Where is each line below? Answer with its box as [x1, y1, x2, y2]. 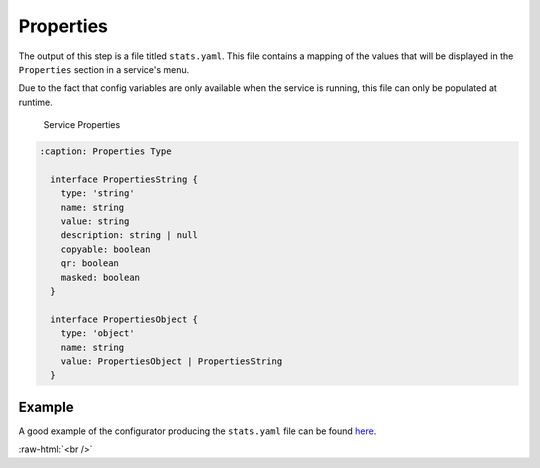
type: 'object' [60, 328, 135, 339]
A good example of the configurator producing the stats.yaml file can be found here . [18, 425, 377, 437]
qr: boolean [60, 258, 120, 269]
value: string [60, 216, 130, 227]
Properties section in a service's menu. [18, 63, 190, 75]
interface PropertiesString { [50, 173, 199, 185]
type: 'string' [60, 188, 135, 199]
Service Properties [43, 119, 121, 131]
